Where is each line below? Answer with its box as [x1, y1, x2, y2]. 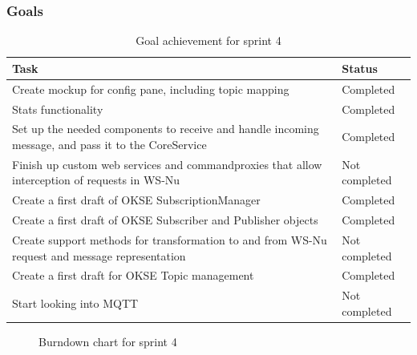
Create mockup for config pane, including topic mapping [12, 80, 289, 97]
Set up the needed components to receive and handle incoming [12, 120, 319, 137]
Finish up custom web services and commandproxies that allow [12, 155, 322, 172]
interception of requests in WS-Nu [12, 171, 180, 188]
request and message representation [12, 247, 186, 264]
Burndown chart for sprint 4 [38, 333, 177, 349]
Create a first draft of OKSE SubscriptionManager [12, 192, 261, 208]
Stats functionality [12, 100, 103, 117]
